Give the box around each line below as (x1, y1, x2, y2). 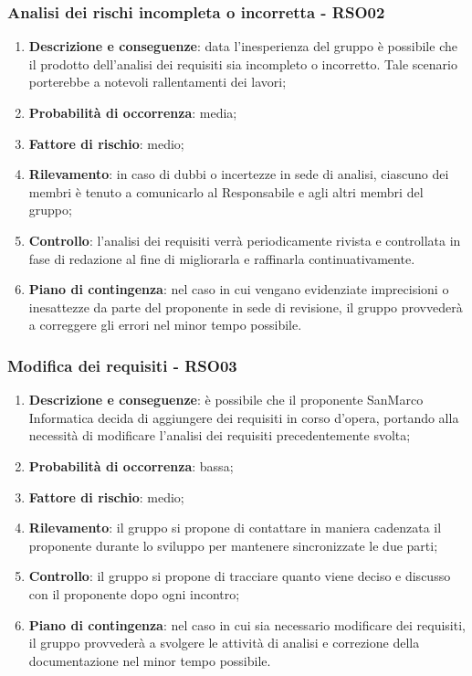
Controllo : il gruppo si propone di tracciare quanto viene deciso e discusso (28, 566, 451, 586)
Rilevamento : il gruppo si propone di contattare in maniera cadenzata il (28, 518, 442, 537)
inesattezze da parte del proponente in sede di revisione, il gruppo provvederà (28, 297, 463, 316)
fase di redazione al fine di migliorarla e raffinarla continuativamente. (28, 248, 415, 268)
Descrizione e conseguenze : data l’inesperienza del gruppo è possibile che (28, 37, 457, 56)
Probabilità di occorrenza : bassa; (28, 456, 234, 475)
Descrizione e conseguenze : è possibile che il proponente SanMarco (28, 390, 424, 409)
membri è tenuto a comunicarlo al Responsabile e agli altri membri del (28, 182, 424, 201)
